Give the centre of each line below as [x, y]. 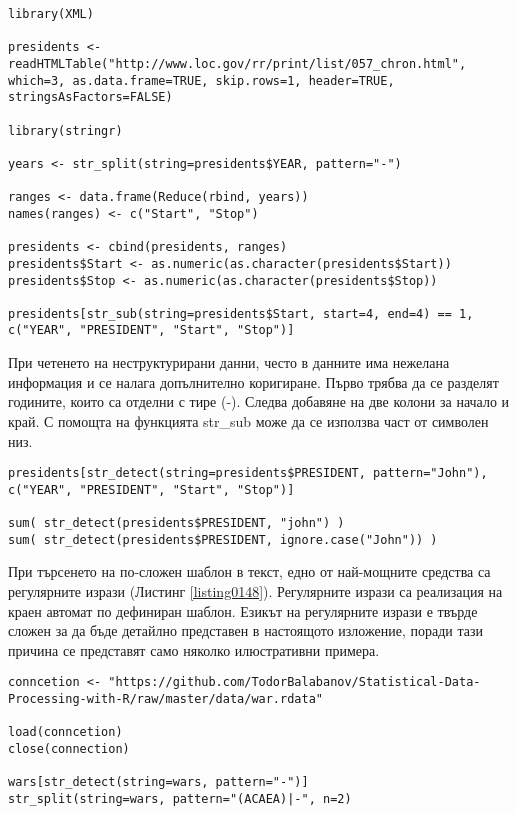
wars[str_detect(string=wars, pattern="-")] [158, 782]
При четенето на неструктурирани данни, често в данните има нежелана [229, 362]
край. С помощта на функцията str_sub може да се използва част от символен [248, 420]
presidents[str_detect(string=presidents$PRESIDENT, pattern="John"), [248, 473]
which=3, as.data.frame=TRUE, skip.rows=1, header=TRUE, [201, 80]
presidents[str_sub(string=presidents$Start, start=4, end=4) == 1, [241, 313]
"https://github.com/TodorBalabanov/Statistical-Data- [294, 682]
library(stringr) [65, 130]
